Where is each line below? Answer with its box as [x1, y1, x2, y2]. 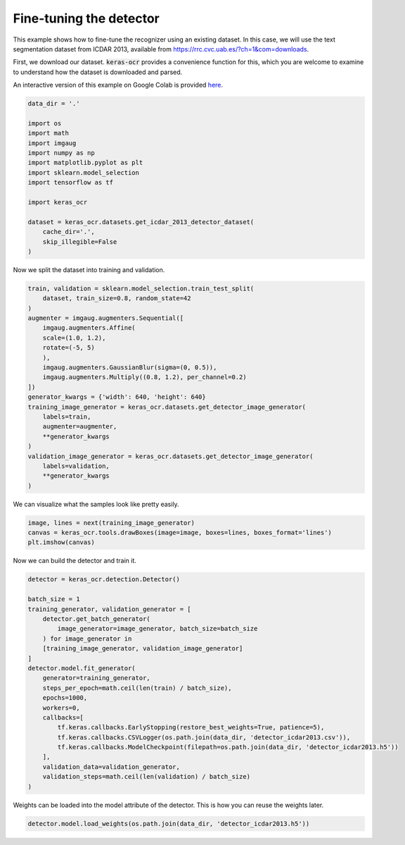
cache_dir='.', [42, 228, 95, 236]
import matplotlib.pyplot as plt [27, 159, 143, 167]
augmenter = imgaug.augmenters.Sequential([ [27, 314, 184, 322]
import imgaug [27, 139, 77, 147]
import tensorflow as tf [27, 178, 114, 187]
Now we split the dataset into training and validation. [13, 265, 165, 274]
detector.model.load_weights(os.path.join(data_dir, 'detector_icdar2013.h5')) [27, 820, 310, 827]
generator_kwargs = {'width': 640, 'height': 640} [27, 393, 207, 401]
